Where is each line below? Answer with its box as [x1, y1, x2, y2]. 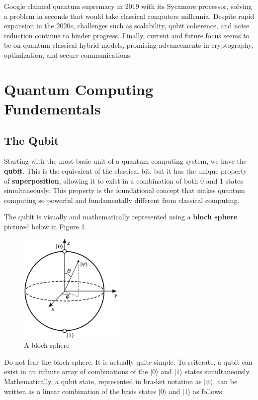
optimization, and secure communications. [4, 49, 132, 60]
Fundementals [4, 98, 101, 118]
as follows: [193, 386, 224, 396]
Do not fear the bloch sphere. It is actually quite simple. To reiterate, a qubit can [4, 356, 253, 367]
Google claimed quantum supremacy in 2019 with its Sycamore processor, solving [4, 1, 252, 11]
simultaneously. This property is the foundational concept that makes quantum [4, 185, 245, 196]
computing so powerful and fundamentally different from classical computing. [4, 195, 240, 205]
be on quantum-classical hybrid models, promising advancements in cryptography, [4, 40, 254, 50]
